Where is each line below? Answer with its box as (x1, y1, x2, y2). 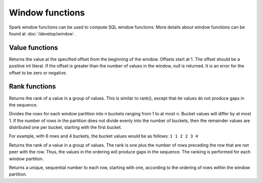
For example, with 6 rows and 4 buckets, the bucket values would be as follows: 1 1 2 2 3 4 (9, 133, 198, 139)
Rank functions (9, 82, 56, 91)
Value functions (9, 44, 58, 52)
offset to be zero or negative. (9, 70, 67, 76)
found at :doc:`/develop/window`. (9, 30, 76, 36)
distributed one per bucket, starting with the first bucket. (9, 124, 122, 130)
